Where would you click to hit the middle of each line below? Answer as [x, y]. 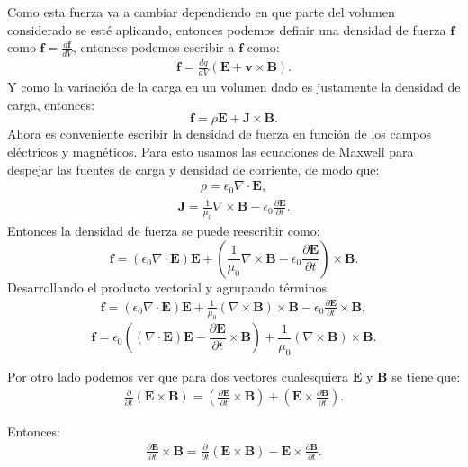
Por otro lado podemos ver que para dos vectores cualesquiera [178, 376]
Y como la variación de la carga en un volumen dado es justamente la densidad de [234, 87]
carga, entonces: [51, 104]
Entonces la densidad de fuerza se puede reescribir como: [164, 230]
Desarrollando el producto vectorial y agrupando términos [167, 287]
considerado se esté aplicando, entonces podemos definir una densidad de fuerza [227, 29]
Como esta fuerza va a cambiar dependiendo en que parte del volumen [201, 12]
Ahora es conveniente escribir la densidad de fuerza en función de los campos [220, 134]
